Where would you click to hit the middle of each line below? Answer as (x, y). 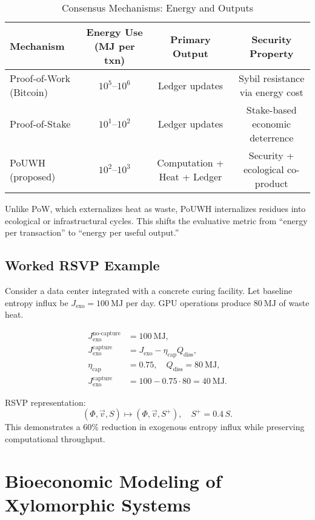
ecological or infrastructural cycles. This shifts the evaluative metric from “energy (156, 220)
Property (271, 53)
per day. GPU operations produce (188, 302)
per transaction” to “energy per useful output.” (92, 232)
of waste (294, 302)
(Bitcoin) (29, 92)
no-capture (107, 333)
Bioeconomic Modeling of (113, 480)
